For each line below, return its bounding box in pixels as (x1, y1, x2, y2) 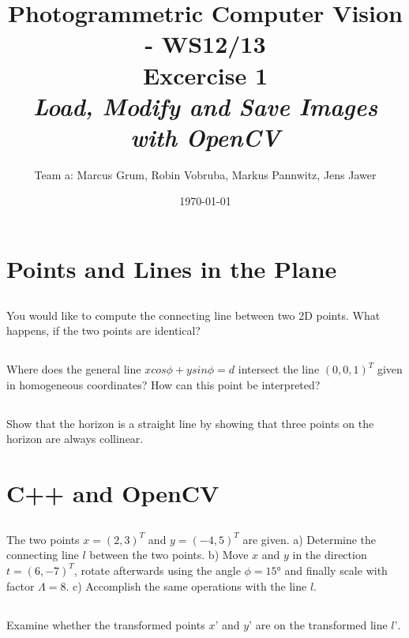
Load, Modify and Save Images (32, 89, 378, 122)
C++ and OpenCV (6, 477, 220, 509)
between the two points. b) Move (89, 546, 249, 563)
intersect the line (238, 361, 320, 377)
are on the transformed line (255, 616, 388, 632)
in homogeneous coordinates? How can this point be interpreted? (6, 376, 321, 392)
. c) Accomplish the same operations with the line (66, 577, 307, 594)
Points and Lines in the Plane (6, 253, 337, 285)
